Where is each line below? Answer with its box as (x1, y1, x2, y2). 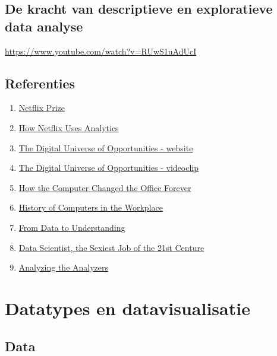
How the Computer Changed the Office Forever (18, 181, 191, 193)
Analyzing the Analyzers (18, 261, 109, 274)
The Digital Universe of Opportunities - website (18, 141, 193, 154)
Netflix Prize (18, 101, 65, 114)
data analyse (5, 17, 83, 35)
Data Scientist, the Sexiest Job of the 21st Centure (18, 241, 204, 253)
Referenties (5, 74, 75, 92)
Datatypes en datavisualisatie (5, 295, 250, 320)
